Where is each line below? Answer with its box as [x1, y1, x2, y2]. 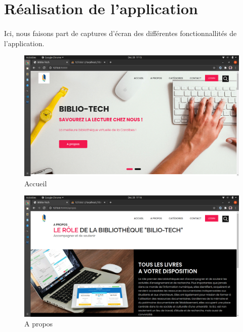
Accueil [24, 178, 47, 188]
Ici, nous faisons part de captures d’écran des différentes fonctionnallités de [4, 27, 237, 38]
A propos [24, 318, 53, 329]
